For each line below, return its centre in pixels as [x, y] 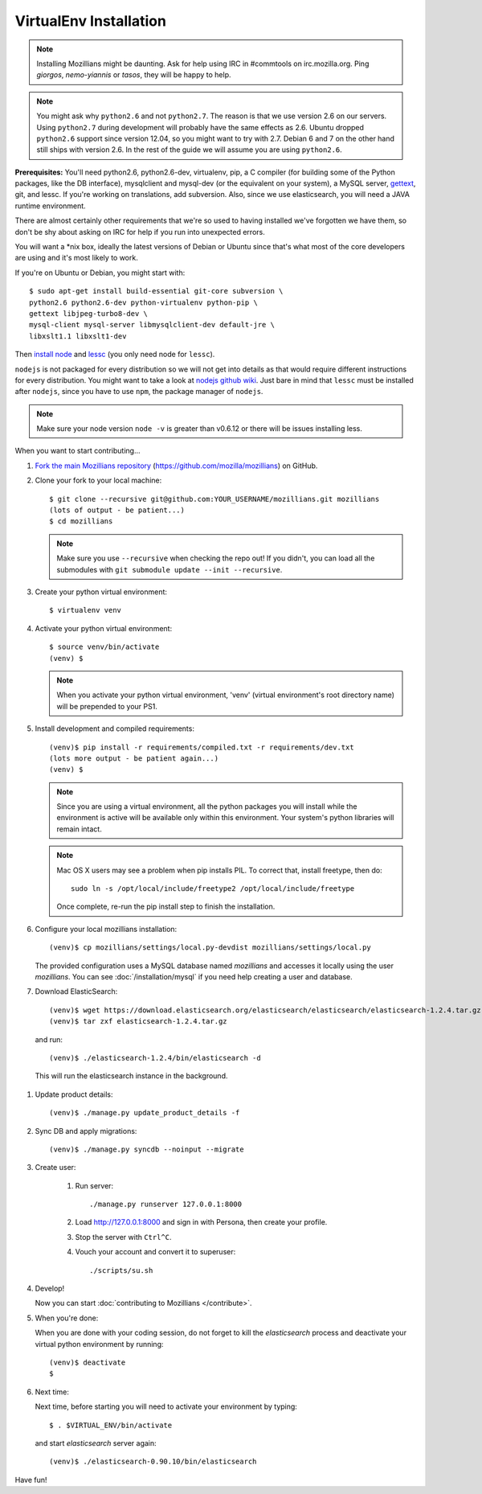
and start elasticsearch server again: [96, 1443]
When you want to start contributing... [78, 451]
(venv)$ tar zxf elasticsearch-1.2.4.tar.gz [139, 1022]
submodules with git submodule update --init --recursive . [170, 569]
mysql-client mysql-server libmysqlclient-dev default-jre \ [152, 325]
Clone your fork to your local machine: [98, 480]
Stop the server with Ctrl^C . [123, 1237]
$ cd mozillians [81, 521]
